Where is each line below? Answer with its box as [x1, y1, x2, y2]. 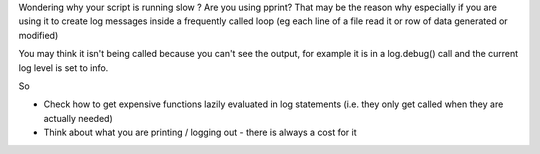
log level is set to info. [18, 61, 109, 74]
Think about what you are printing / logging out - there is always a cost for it [43, 126, 357, 139]
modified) [18, 29, 59, 41]
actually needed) [43, 112, 114, 124]
